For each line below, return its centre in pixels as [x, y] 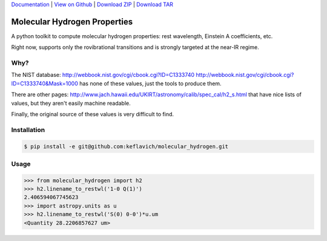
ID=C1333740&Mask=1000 [45, 83]
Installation [28, 130]
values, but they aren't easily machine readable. [71, 103]
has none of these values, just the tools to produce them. [150, 83]
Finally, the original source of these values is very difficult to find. [93, 114]
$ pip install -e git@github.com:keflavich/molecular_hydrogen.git [126, 146]
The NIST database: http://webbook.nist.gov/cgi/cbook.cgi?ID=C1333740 [103, 75]
